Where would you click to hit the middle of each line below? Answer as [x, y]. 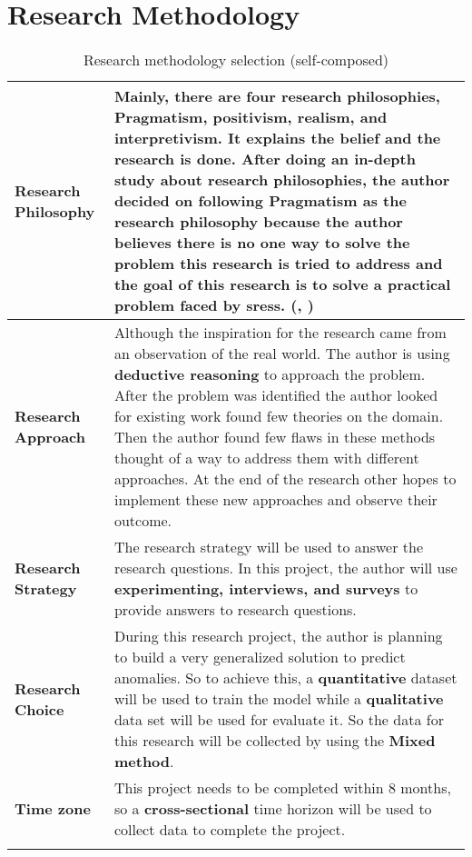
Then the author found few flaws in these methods [275, 437]
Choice [39, 709]
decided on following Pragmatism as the [260, 201]
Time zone [53, 809]
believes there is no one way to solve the [262, 243]
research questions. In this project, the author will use [285, 568]
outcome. [143, 521]
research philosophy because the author [258, 222]
